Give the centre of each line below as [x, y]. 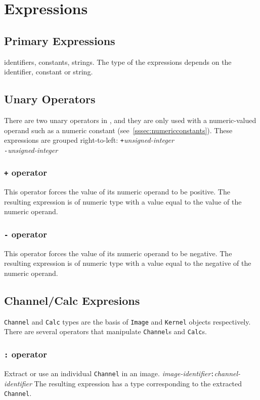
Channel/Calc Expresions [72, 300]
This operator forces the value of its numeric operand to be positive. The [117, 192]
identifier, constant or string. [49, 72]
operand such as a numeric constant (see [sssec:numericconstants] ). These [118, 130]
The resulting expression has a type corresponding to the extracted [138, 383]
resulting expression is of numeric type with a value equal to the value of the [123, 201]
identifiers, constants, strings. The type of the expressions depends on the [118, 62]
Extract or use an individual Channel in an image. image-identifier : [109, 373]
